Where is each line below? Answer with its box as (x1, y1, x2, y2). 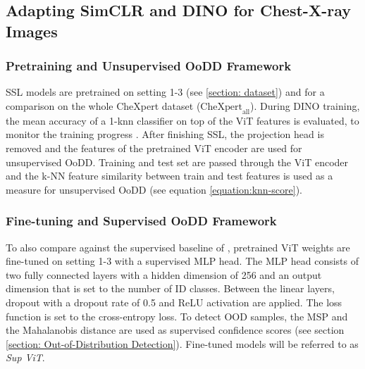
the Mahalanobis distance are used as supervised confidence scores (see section (6, 323, 345, 337)
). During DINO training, (250, 98, 360, 113)
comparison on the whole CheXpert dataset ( (6, 98, 201, 113)
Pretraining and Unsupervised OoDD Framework (6, 57, 292, 75)
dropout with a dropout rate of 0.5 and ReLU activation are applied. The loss (6, 294, 342, 309)
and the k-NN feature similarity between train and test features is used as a (6, 168, 333, 183)
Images (6, 20, 58, 42)
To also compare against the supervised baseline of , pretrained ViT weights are (6, 239, 350, 254)
